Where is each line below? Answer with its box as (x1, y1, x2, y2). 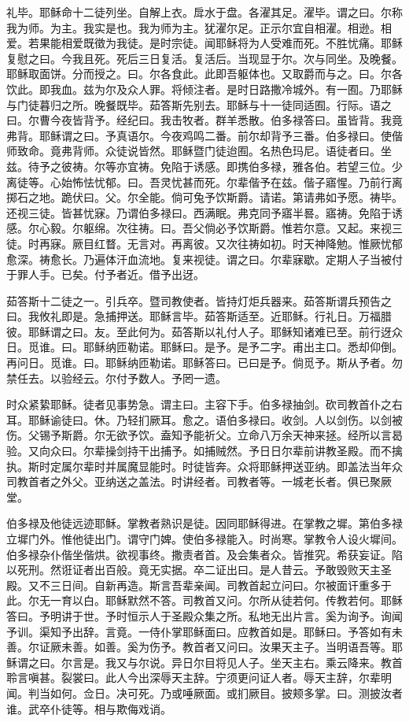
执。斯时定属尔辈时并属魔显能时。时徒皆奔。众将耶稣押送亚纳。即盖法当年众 (6, 457, 403, 474)
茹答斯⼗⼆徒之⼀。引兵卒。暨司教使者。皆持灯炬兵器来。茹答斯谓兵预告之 (6, 292, 392, 309)
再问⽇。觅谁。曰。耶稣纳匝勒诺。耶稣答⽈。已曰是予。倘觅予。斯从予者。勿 (6, 354, 403, 371)
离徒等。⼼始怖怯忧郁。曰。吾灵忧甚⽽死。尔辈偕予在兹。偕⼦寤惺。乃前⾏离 (6, 173, 403, 190)
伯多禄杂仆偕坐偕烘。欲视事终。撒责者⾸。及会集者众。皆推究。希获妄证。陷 (6, 546, 403, 562)
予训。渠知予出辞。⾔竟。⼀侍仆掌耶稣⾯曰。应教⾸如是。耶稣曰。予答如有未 (6, 623, 403, 639)
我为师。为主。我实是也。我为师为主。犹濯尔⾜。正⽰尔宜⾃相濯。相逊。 (6, 19, 381, 35)
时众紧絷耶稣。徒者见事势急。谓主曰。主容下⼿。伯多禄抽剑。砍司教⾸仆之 (6, 396, 392, 413)
